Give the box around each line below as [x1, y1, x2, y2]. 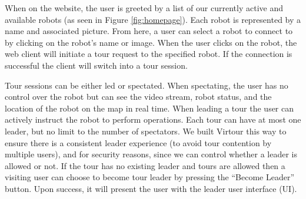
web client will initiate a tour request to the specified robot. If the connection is [5, 48, 292, 60]
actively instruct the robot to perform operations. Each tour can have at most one [5, 113, 301, 126]
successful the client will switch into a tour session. [5, 59, 188, 71]
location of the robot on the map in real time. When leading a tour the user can [5, 102, 294, 114]
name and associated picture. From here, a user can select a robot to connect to [5, 25, 293, 37]
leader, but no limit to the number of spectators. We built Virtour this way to [5, 124, 287, 137]
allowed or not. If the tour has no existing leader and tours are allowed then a [5, 159, 285, 171]
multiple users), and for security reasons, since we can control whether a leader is [5, 148, 297, 160]
